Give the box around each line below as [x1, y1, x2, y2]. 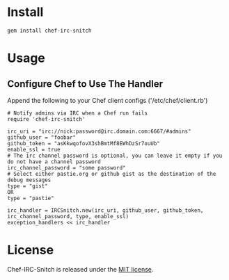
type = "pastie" [7, 195, 54, 201]
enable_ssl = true [7, 146, 61, 153]
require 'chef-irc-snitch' [7, 115, 86, 122]
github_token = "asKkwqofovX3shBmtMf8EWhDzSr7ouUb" [7, 140, 160, 147]
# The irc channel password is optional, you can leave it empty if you [7, 152, 223, 159]
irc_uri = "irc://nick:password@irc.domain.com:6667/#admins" [7, 128, 191, 135]
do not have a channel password [7, 158, 101, 165]
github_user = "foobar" [7, 133, 77, 141]
